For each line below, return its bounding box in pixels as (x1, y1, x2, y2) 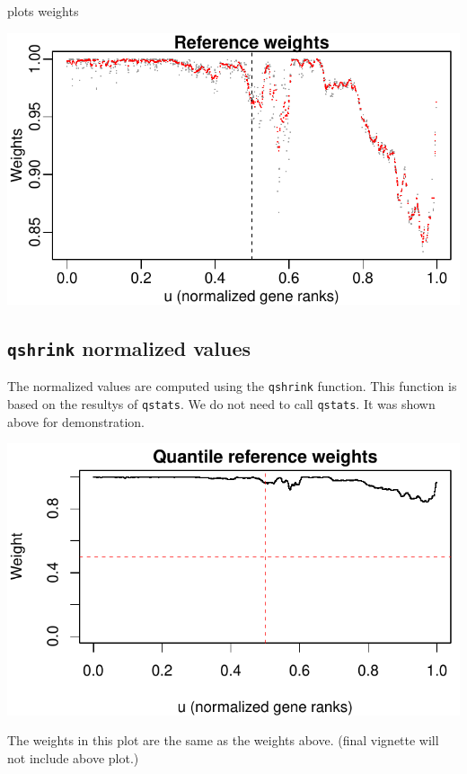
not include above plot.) (7, 748, 139, 767)
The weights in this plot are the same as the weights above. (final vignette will (7, 731, 439, 750)
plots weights (7, 2, 79, 20)
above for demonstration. (7, 412, 145, 431)
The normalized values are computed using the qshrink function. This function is (7, 377, 457, 396)
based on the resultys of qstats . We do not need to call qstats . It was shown (7, 395, 436, 414)
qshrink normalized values (7, 334, 251, 361)
